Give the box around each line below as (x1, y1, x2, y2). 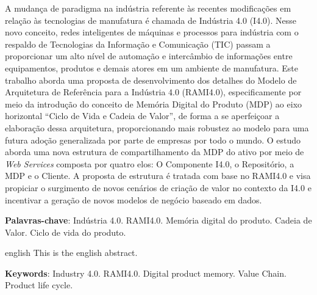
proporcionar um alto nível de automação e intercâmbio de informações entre (5, 49, 293, 62)
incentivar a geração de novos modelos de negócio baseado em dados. (5, 193, 262, 206)
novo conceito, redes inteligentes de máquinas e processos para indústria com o (5, 26, 299, 38)
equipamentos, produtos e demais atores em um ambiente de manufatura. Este (5, 61, 298, 74)
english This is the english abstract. (5, 246, 138, 259)
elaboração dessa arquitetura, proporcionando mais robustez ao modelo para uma (5, 121, 309, 134)
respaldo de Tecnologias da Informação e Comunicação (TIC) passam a (5, 37, 271, 50)
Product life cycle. (5, 279, 73, 291)
